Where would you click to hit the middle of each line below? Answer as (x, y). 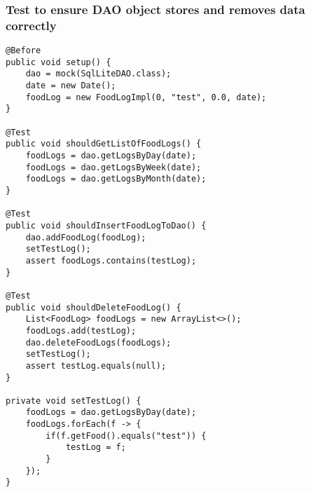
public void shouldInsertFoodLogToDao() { (106, 225)
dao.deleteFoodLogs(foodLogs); (98, 342)
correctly (31, 25)
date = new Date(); (71, 86)
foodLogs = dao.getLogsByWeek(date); (113, 167)
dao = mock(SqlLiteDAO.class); (98, 74)
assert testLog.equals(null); (96, 365)
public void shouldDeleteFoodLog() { (94, 307)
